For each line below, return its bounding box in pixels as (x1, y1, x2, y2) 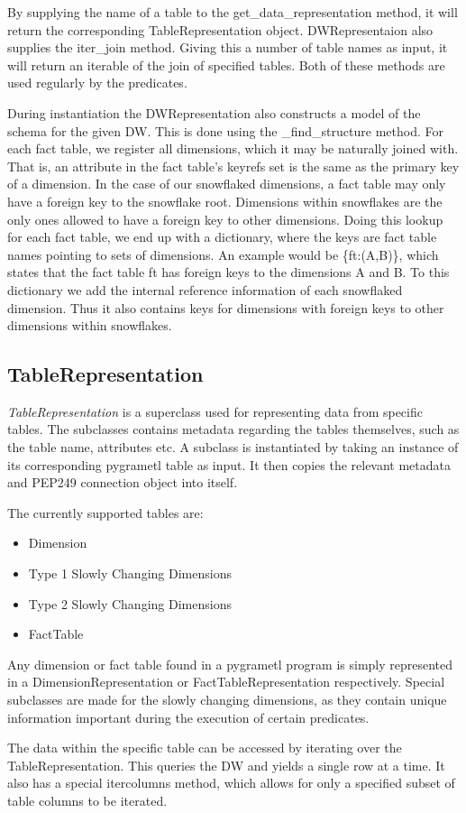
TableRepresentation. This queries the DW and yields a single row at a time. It (7, 755, 445, 774)
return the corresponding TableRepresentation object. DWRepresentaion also (7, 20, 434, 39)
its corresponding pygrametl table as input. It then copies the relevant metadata (7, 455, 452, 474)
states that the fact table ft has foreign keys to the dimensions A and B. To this (7, 263, 450, 282)
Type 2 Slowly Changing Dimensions (28, 594, 232, 613)
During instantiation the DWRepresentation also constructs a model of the (7, 103, 421, 122)
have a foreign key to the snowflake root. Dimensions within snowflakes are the (7, 191, 443, 210)
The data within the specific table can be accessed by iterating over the (7, 738, 402, 757)
